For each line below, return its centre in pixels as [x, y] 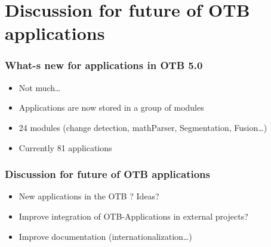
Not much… [40, 87]
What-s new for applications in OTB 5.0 [104, 65]
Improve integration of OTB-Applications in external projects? [133, 216]
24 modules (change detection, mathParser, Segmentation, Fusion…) [143, 127]
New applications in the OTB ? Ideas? [89, 196]
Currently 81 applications [65, 147]
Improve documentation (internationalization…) [105, 236]
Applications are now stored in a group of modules [111, 107]
